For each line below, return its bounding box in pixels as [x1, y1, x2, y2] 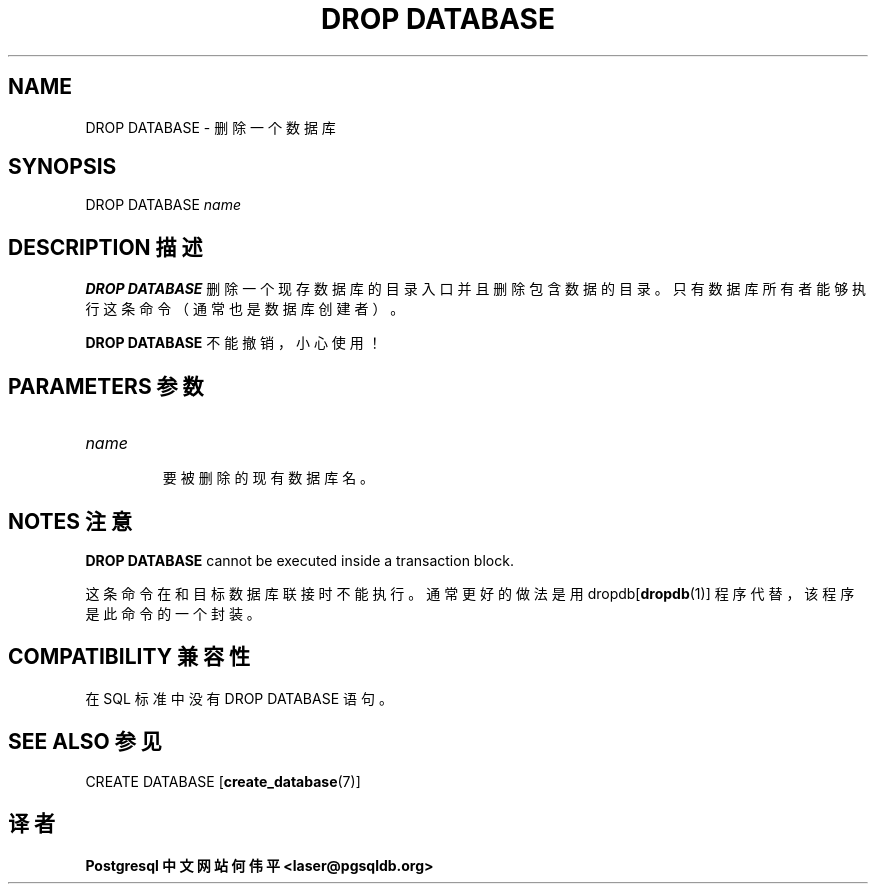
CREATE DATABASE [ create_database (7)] [85, 772, 361, 790]
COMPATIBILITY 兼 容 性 [8, 644, 250, 670]
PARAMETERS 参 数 [8, 373, 204, 399]
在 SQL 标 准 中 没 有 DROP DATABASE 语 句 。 [85, 689, 393, 707]
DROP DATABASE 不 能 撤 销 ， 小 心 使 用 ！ [85, 334, 382, 352]
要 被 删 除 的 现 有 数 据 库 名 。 [162, 469, 375, 487]
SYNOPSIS [8, 154, 117, 180]
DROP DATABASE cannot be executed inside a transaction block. [85, 551, 514, 569]
